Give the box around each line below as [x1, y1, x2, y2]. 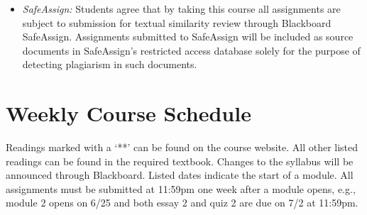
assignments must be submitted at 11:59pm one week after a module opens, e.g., [6, 181, 356, 196]
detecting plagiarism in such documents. [22, 57, 197, 72]
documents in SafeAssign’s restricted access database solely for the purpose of [22, 43, 361, 57]
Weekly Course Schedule [6, 99, 251, 128]
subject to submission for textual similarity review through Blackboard [22, 15, 332, 30]
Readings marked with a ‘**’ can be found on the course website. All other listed [6, 140, 358, 155]
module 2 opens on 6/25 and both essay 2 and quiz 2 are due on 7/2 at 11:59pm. [6, 195, 358, 210]
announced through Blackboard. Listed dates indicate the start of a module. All [6, 167, 354, 182]
